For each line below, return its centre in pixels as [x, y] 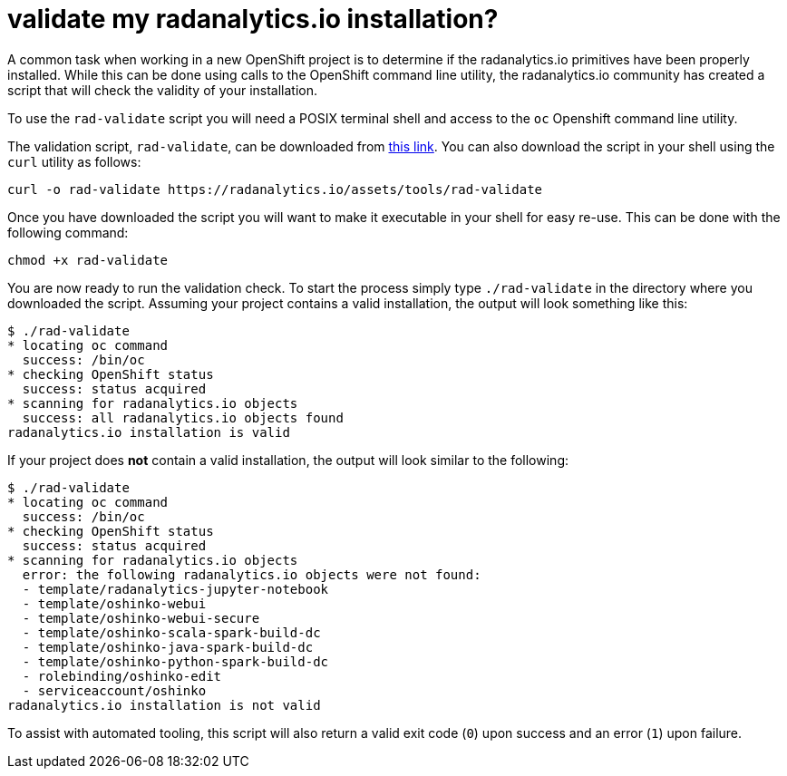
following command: [68, 232]
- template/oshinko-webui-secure [141, 618]
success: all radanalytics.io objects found [183, 417]
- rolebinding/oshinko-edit [122, 676]
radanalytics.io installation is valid [149, 432]
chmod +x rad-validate [88, 260]
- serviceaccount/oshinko [114, 690]
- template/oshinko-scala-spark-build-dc [171, 632]
